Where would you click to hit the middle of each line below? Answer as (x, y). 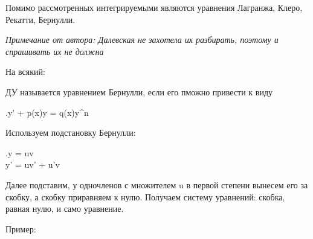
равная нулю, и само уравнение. (65, 209)
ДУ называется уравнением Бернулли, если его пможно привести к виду (139, 91)
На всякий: (25, 72)
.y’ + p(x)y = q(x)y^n (47, 112)
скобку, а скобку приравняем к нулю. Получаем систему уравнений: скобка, (145, 196)
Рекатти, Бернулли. (40, 19)
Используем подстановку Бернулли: (71, 132)
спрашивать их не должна (55, 51)
